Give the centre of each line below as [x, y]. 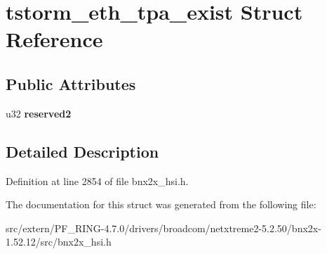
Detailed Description [82, 151]
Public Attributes [71, 83]
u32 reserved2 [39, 113]
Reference [54, 39]
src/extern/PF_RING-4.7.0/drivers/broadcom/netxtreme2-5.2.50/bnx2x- [163, 228]
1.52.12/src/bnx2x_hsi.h [59, 242]
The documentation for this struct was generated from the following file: [161, 204]
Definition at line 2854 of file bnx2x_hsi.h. [97, 180]
